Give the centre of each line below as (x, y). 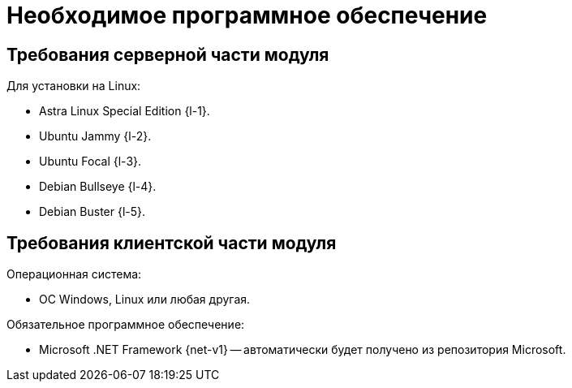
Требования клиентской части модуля (172, 243)
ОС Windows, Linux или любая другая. (145, 300)
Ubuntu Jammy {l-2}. (95, 136)
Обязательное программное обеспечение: (126, 325)
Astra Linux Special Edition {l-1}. (125, 111)
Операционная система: (74, 274)
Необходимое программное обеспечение (247, 15)
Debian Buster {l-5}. (92, 212)
